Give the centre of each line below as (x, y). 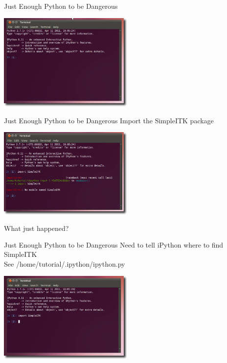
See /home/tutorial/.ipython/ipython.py (65, 263)
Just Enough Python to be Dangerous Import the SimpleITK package (109, 120)
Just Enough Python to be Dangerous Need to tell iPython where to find (114, 244)
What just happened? (36, 228)
